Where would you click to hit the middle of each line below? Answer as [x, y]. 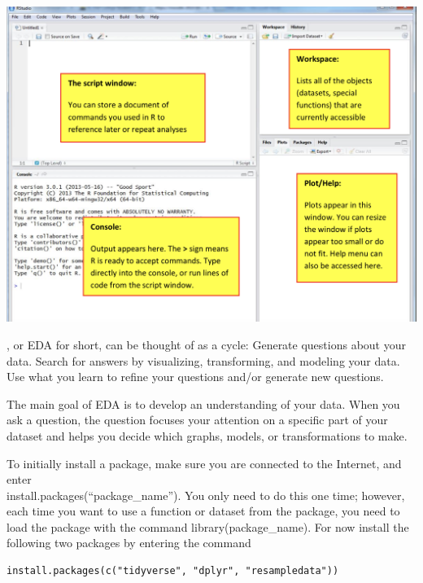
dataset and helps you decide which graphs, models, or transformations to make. [207, 435]
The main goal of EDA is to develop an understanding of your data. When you [203, 403]
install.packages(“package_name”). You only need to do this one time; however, [206, 495]
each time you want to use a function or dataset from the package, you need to [203, 511]
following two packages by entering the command [129, 543]
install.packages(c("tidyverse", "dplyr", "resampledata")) [173, 571]
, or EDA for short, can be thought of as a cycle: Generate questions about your [206, 344]
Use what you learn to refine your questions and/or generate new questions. [195, 377]
